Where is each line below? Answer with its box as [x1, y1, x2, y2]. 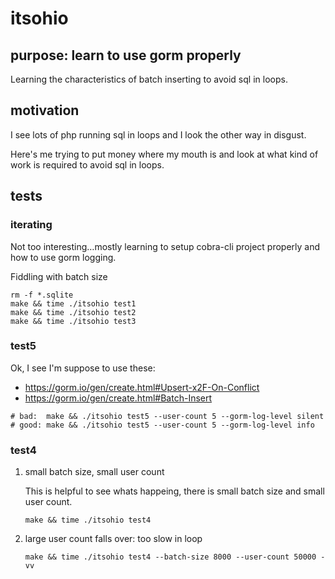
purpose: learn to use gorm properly [10, 47, 242, 64]
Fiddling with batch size [10, 270, 108, 282]
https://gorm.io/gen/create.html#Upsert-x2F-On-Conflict [24, 381, 260, 393]
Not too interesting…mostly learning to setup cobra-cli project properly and [10, 240, 321, 252]
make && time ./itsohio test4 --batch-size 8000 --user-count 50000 [24, 552, 317, 562]
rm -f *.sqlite [10, 290, 74, 300]
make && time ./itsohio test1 [10, 298, 137, 309]
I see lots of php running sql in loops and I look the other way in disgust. [10, 128, 307, 141]
